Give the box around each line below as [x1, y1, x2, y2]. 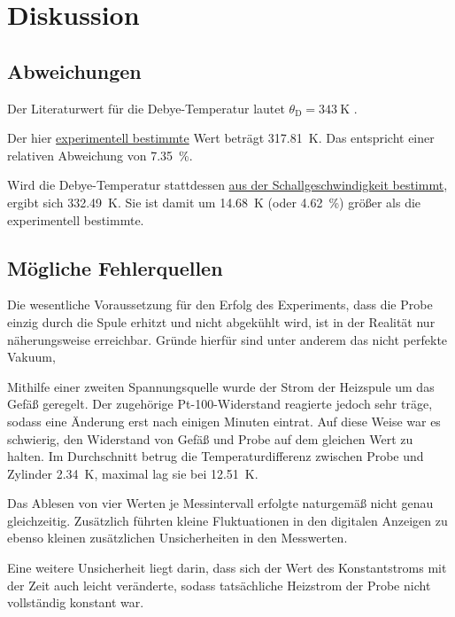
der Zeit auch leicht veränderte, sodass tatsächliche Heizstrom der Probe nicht [7, 575, 431, 594]
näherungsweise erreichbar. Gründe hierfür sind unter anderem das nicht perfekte [7, 330, 448, 348]
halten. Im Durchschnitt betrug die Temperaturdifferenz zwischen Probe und [7, 447, 424, 465]
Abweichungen [7, 57, 142, 84]
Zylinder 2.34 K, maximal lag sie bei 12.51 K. [7, 464, 258, 482]
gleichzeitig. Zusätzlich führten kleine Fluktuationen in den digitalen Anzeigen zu [7, 511, 448, 529]
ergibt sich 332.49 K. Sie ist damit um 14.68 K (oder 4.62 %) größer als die [7, 192, 421, 211]
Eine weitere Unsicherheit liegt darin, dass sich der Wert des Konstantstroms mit [7, 558, 447, 577]
